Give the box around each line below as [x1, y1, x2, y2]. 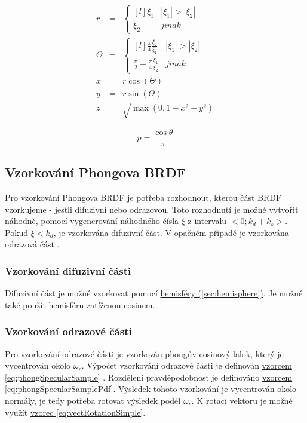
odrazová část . [5, 238, 60, 250]
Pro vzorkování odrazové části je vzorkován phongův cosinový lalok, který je [5, 347, 284, 360]
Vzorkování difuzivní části [5, 263, 131, 278]
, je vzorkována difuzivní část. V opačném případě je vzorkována [53, 226, 289, 238]
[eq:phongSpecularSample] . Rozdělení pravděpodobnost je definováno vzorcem [5, 370, 293, 383]
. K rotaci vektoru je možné [191, 394, 293, 406]
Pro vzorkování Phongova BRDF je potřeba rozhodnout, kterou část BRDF [5, 191, 282, 203]
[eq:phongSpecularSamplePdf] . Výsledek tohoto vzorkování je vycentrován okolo [5, 382, 297, 395]
